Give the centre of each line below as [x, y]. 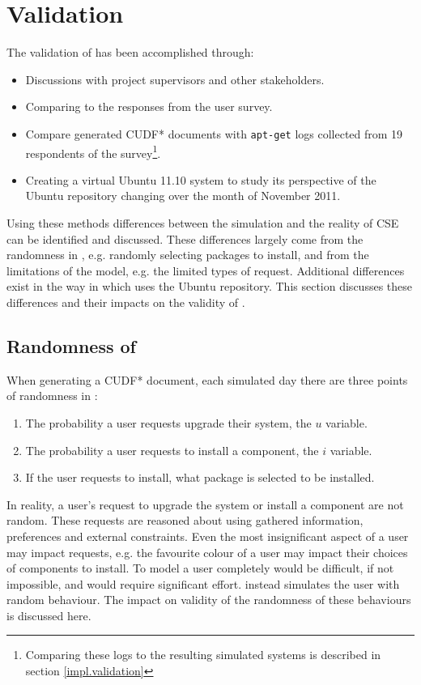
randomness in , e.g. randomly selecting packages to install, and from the [188, 255]
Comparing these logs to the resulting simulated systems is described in [203, 655]
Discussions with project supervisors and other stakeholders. [175, 79]
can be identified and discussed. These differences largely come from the [185, 238]
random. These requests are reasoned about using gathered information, [185, 520]
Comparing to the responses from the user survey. [149, 106]
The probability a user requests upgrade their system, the [168, 422]
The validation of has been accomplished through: [130, 52]
